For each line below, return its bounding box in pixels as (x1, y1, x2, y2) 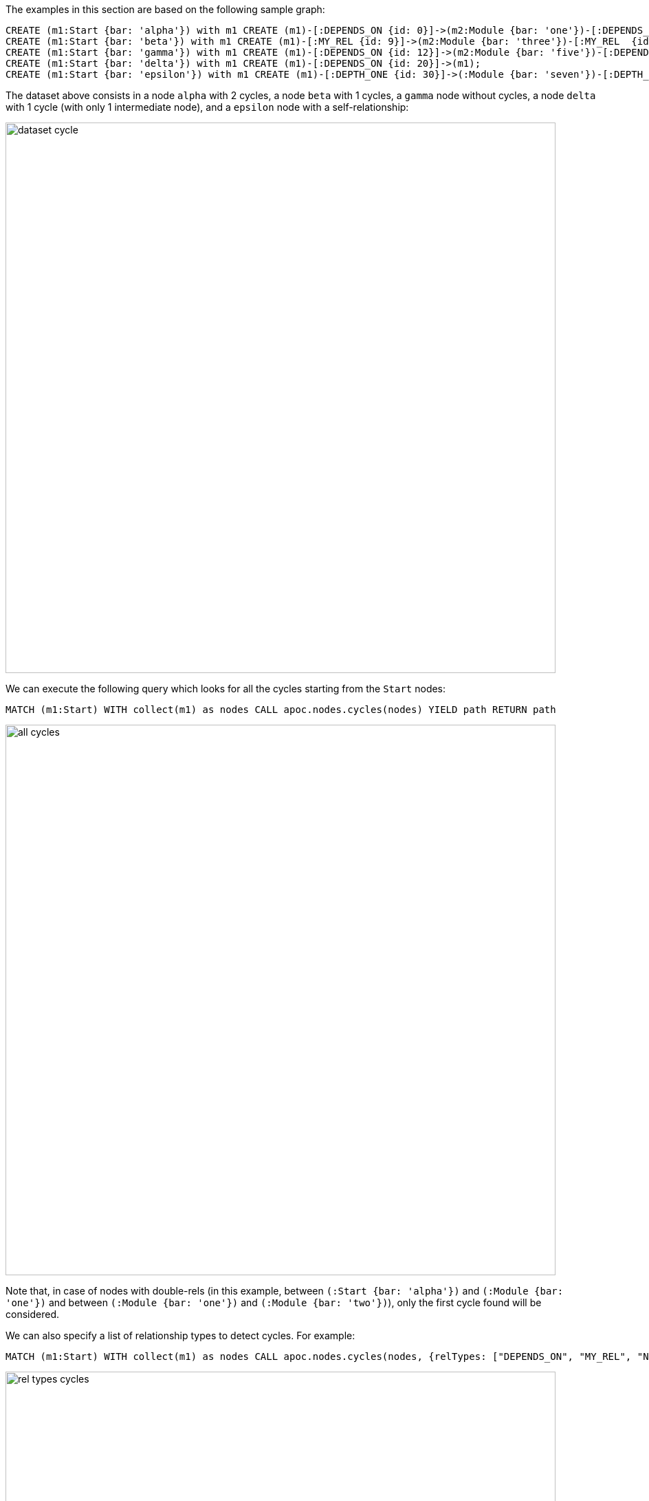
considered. (5, 1308, 59, 1320)
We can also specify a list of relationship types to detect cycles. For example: (5, 1330, 355, 1341)
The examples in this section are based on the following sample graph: (5, 3, 325, 15)
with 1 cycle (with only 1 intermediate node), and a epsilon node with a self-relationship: (5, 101, 409, 113)
